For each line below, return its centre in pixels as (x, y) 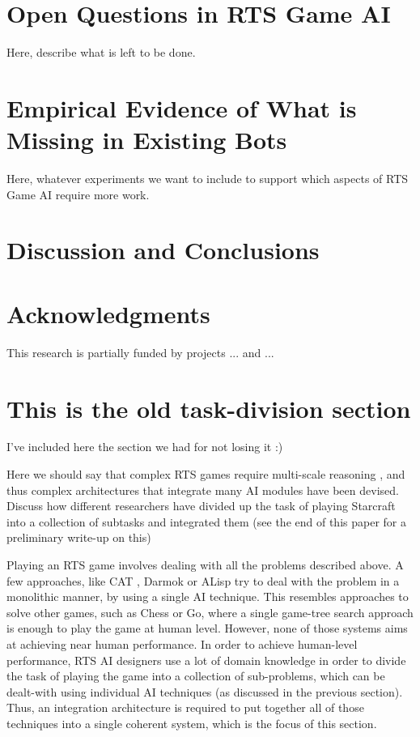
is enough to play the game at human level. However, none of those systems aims (207, 628)
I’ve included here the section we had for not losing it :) (145, 447)
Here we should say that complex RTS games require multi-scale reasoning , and (206, 474)
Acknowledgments (108, 313)
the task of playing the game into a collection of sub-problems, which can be (196, 676)
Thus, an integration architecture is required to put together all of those (185, 707)
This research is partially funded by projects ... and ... (140, 352)
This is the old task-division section (209, 408)
